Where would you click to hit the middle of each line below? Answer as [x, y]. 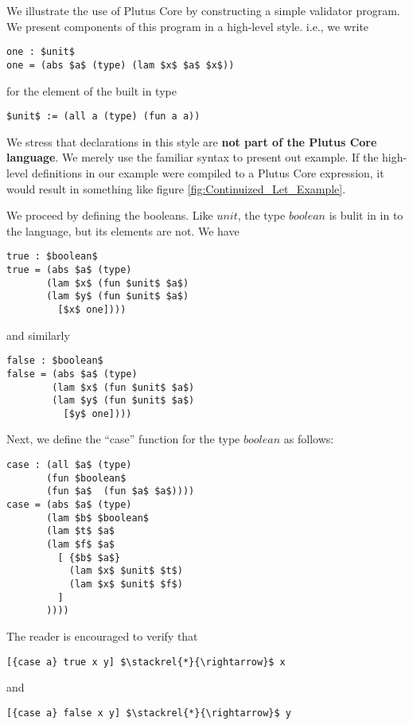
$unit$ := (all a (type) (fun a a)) [103, 117]
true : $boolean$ [52, 257]
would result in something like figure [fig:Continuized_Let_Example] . [176, 188]
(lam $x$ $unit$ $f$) [126, 584]
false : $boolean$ [55, 361]
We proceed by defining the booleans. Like [110, 215]
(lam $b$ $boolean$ [97, 518]
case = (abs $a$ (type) [69, 505]
